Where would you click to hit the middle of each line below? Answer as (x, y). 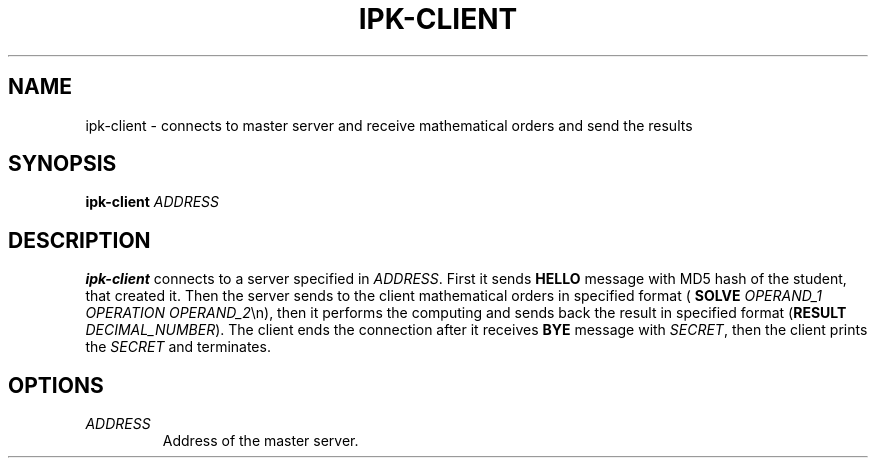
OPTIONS (56, 385)
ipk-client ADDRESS (152, 202)
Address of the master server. (260, 441)
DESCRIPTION (79, 240)
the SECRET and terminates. (178, 347)
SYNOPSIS (62, 164)
